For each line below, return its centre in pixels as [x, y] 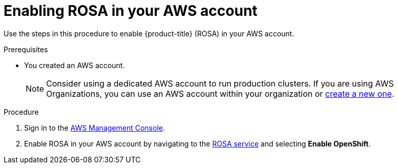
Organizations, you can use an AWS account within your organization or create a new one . [220, 93]
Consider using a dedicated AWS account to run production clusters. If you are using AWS [220, 83]
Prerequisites [26, 49]
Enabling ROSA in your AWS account [131, 11]
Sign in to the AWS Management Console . [95, 128]
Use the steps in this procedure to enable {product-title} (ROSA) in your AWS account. [149, 33]
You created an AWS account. [75, 65]
